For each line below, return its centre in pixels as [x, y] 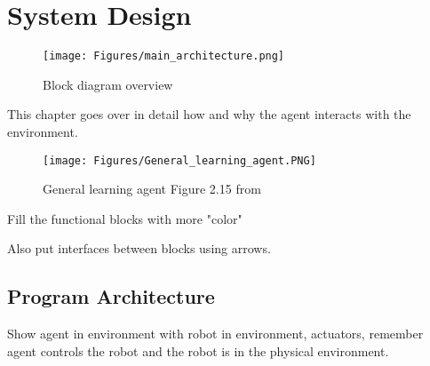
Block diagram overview [108, 84]
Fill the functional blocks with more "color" [125, 218]
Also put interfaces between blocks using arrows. [139, 248]
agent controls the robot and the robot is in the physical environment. [198, 350]
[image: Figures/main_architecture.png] [164, 56]
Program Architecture [111, 296]
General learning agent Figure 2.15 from [152, 189]
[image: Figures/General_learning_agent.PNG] [179, 160]
